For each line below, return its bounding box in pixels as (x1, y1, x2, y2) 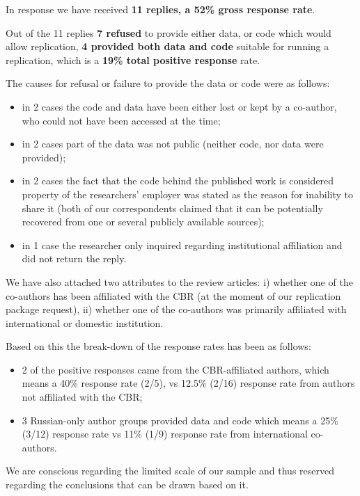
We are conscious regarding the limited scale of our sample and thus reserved (6, 463, 334, 478)
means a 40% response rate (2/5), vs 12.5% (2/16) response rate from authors (22, 376, 355, 390)
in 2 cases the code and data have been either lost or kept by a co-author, (22, 99, 337, 113)
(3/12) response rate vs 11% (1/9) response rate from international (22, 426, 308, 441)
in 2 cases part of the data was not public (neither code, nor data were (22, 136, 324, 151)
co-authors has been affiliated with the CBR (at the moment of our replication (6, 288, 341, 303)
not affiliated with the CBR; (22, 390, 143, 404)
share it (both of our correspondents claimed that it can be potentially (22, 200, 323, 215)
